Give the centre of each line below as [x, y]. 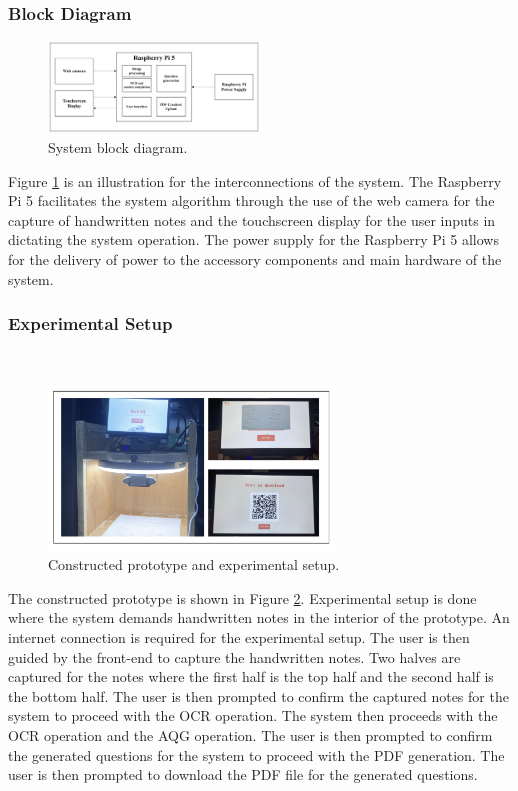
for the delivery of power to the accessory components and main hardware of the [255, 258]
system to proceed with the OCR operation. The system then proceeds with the [253, 715]
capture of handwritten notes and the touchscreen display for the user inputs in [252, 219]
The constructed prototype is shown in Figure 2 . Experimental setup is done [242, 597]
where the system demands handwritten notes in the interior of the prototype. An [259, 617]
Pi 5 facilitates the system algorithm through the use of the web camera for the [251, 200]
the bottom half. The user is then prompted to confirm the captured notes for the [258, 695]
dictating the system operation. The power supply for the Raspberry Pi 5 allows [253, 239]
